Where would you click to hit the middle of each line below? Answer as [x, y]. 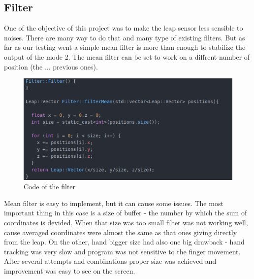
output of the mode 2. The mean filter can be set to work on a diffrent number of [127, 56]
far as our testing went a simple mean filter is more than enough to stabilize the [125, 47]
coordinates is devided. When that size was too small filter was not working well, [126, 222]
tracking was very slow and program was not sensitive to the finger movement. [122, 251]
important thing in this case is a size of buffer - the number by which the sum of [126, 213]
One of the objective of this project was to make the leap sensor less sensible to [124, 28]
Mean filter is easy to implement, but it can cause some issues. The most [114, 203]
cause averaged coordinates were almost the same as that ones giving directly [121, 232]
